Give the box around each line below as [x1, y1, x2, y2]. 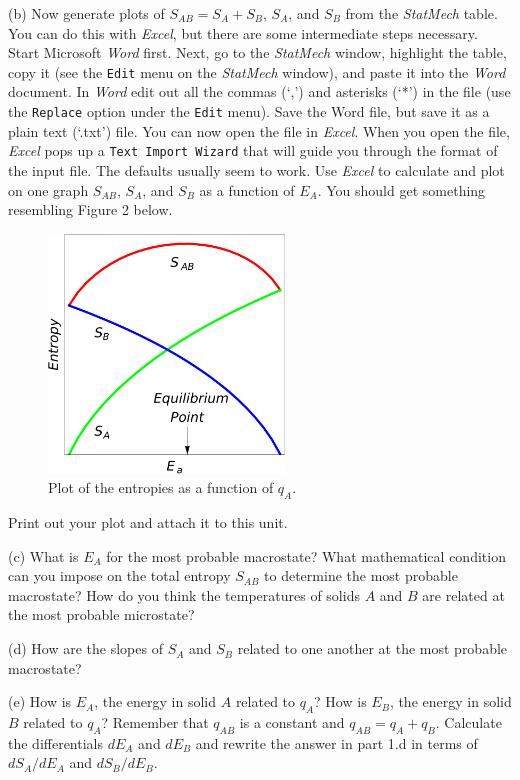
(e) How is [8, 691, 72, 712]
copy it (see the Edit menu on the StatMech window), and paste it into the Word [8, 61, 506, 82]
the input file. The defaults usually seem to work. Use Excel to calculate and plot [8, 159, 505, 180]
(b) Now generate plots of [8, 3, 165, 23]
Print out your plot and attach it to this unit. [8, 512, 288, 533]
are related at [422, 584, 505, 605]
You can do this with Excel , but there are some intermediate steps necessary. [8, 22, 478, 43]
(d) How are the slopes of [8, 638, 163, 659]
